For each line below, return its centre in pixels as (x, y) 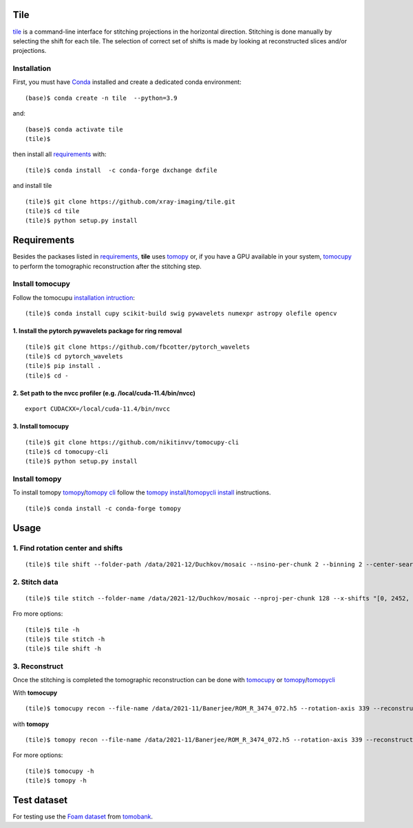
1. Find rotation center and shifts (68, 548)
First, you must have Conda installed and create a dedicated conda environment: (127, 82)
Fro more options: (38, 614)
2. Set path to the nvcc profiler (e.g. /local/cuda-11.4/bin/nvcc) (104, 393)
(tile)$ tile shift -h (63, 649)
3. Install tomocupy (41, 426)
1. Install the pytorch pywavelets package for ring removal (97, 331)
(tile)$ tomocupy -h (60, 771)
